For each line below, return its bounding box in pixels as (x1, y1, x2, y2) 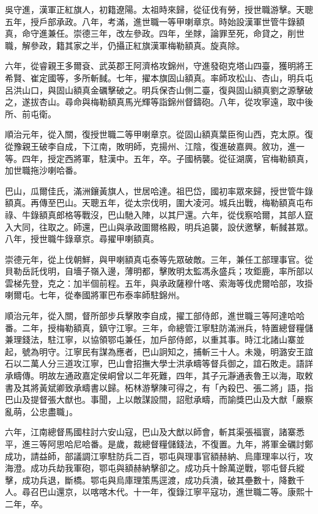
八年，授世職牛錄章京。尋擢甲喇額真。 (5, 232, 159, 245)
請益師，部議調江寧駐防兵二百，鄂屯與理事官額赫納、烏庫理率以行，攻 (30, 449, 313, 462)
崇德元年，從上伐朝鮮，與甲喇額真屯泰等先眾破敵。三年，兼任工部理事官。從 (5, 252, 313, 265)
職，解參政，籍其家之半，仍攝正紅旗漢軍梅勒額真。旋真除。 (5, 39, 245, 51)
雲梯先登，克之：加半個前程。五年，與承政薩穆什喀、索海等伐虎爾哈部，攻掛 (5, 276, 313, 289)
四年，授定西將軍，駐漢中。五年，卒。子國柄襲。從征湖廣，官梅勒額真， (21, 152, 313, 164)
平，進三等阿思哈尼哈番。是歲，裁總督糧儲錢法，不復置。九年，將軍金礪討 (5, 438, 305, 450)
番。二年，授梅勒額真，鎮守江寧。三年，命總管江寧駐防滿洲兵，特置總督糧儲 (5, 321, 313, 334)
